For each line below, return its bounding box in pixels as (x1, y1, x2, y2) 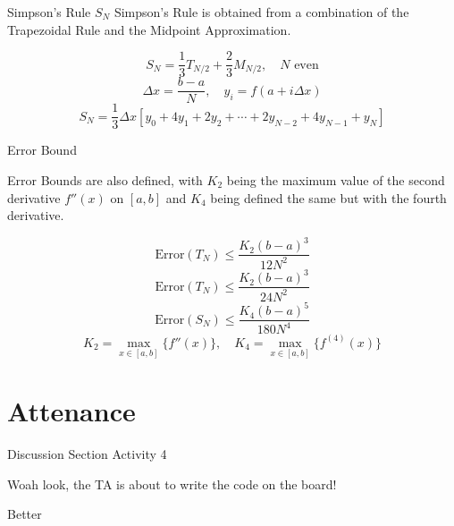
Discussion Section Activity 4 (7, 445, 167, 463)
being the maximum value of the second (226, 170, 445, 189)
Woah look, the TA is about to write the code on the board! (7, 474, 337, 493)
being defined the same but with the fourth (210, 188, 447, 207)
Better (7, 505, 42, 523)
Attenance (7, 393, 136, 429)
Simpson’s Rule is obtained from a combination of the (113, 3, 409, 21)
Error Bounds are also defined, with (7, 170, 203, 189)
